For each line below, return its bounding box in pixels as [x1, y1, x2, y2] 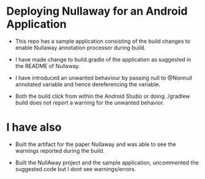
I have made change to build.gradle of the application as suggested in [15, 56, 192, 63]
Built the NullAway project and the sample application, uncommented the [15, 159, 199, 166]
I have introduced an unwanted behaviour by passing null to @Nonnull [15, 74, 193, 81]
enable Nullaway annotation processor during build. [15, 44, 146, 51]
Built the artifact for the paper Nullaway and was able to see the [15, 141, 176, 148]
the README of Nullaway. [15, 62, 81, 70]
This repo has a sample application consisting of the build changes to [15, 37, 191, 45]
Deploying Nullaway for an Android [6, 4, 188, 18]
